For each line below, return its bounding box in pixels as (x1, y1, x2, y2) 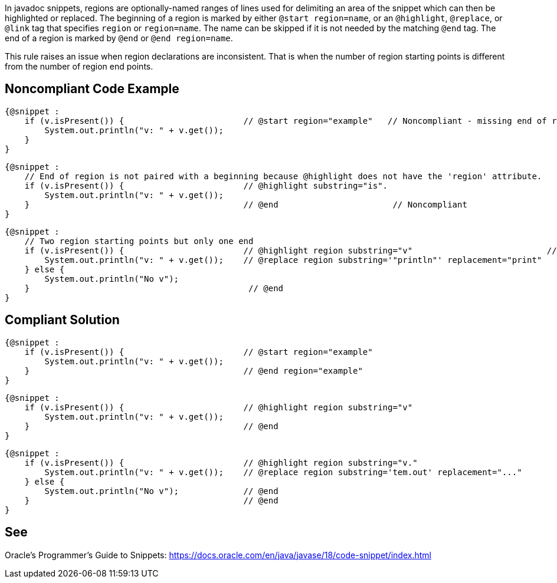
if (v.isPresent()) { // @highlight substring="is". (24, 180, 388, 190)
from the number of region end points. (5, 61, 153, 71)
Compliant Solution (5, 312, 120, 328)
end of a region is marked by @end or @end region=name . (5, 33, 233, 43)
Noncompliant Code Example (5, 81, 179, 97)
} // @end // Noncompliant (24, 199, 467, 209)
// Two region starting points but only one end (24, 236, 254, 246)
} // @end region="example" (24, 365, 363, 376)
